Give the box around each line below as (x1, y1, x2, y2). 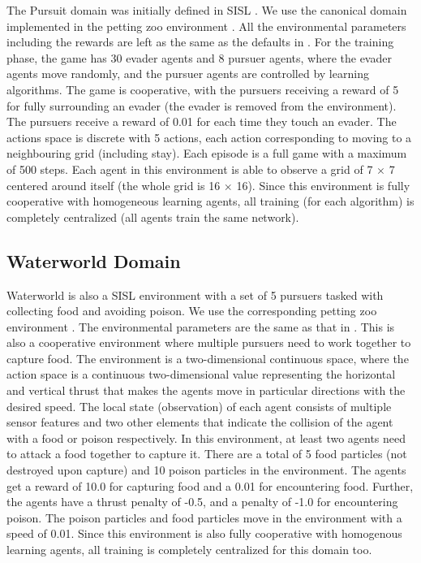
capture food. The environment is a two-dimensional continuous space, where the (6, 349, 409, 366)
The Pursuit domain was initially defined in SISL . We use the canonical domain (6, 2, 407, 18)
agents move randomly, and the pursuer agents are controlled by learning (6, 65, 369, 82)
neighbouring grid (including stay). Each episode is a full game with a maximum (6, 145, 407, 162)
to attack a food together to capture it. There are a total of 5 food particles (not (6, 445, 407, 462)
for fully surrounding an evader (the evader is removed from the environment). (6, 97, 397, 114)
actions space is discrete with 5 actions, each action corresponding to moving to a (6, 128, 412, 145)
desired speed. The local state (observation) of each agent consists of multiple (6, 397, 392, 414)
